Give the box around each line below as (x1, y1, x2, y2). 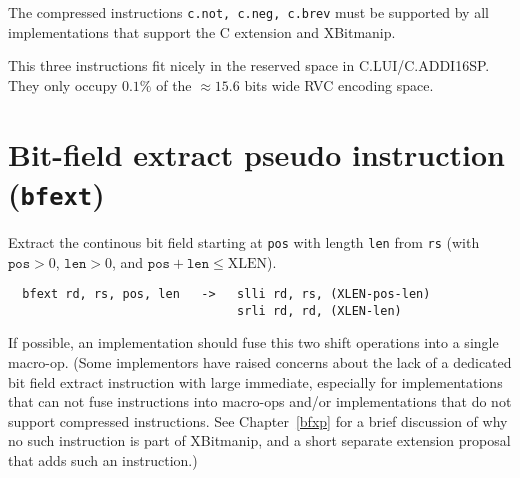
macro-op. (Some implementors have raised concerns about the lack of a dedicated (8, 352, 512, 373)
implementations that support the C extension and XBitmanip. (8, 21, 396, 42)
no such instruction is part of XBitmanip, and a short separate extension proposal (8, 430, 511, 451)
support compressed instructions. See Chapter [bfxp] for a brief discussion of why (8, 410, 508, 431)
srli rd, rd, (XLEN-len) (237, 303, 402, 318)
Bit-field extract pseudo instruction (8, 133, 505, 174)
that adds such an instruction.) (8, 450, 198, 470)
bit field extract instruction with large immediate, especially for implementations (8, 371, 503, 392)
